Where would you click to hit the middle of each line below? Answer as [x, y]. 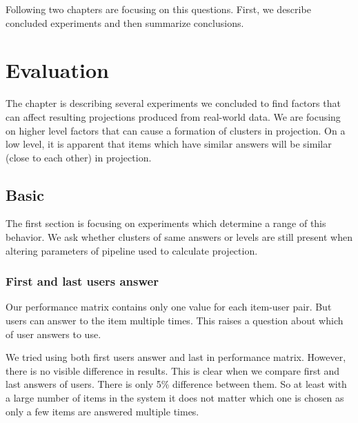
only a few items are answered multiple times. [102, 411]
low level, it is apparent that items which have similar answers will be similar [169, 144]
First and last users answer [82, 281]
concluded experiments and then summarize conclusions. [125, 22]
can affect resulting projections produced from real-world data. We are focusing [173, 116]
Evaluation [57, 70]
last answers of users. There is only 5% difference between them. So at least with [176, 384]
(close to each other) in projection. [79, 157]
